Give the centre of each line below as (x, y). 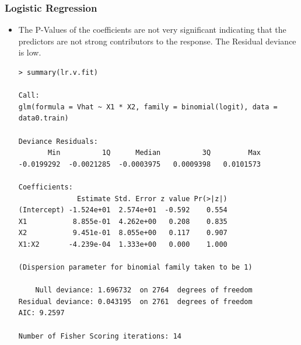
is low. (30, 52)
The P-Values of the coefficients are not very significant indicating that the (152, 30)
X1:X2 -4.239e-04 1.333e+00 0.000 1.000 (123, 244)
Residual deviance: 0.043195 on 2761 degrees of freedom (135, 301)
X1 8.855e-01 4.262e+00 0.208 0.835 (123, 221)
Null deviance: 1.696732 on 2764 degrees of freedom (144, 290)
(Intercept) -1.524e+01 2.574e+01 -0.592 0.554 (123, 210)
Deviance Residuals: (58, 141)
